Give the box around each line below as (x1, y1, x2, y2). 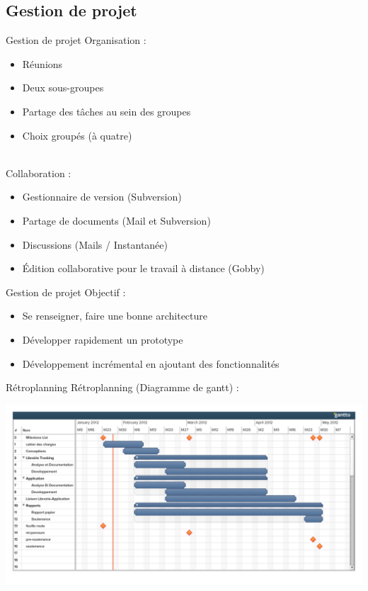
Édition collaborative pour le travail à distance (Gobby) (22, 261, 265, 276)
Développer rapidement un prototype (22, 332, 183, 347)
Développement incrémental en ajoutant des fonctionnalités (22, 356, 280, 371)
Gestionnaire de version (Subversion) (22, 189, 182, 204)
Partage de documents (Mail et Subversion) (22, 213, 211, 227)
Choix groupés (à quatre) (22, 128, 132, 142)
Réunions (22, 56, 63, 71)
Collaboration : (6, 165, 71, 180)
